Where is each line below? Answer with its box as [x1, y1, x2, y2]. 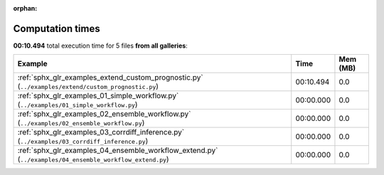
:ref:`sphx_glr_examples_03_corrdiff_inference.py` [17, 127, 185, 137]
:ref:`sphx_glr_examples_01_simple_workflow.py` [17, 91, 179, 101]
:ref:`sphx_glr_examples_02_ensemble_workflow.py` [17, 109, 191, 119]
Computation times [13, 22, 100, 35]
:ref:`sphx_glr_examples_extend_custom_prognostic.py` [17, 73, 203, 83]
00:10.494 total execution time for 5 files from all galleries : [13, 41, 188, 50]
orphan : [13, 4, 38, 12]
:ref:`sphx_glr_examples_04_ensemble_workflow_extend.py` [17, 146, 218, 156]
